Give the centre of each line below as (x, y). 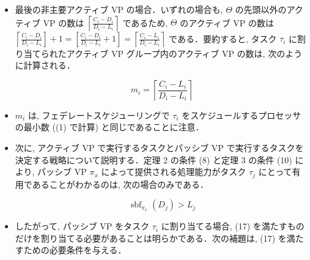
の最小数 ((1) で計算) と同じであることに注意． (109, 127)
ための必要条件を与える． (75, 250)
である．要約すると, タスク (223, 38)
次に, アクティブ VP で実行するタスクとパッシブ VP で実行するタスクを (159, 147)
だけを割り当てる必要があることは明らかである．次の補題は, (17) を (151, 238)
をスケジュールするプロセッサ (242, 115)
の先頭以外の (261, 9)
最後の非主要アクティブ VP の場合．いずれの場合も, (119, 9)
